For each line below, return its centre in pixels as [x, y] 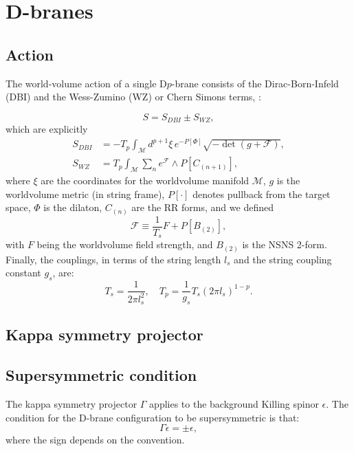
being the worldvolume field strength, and [125, 244]
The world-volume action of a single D [86, 83]
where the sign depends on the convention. [95, 440]
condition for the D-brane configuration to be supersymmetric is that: [153, 417]
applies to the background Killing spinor [234, 403]
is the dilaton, [73, 207]
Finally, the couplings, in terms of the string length [113, 259]
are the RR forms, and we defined [202, 207]
